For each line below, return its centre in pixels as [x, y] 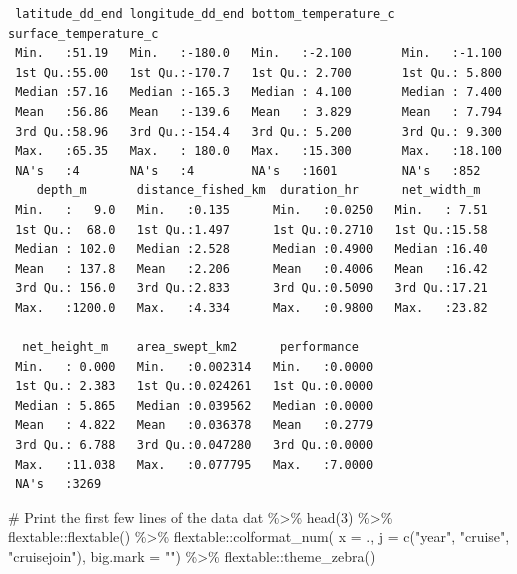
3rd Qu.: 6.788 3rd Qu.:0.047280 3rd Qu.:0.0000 [194, 445]
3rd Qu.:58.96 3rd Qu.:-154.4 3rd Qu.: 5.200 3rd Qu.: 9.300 [258, 131]
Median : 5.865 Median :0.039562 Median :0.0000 [194, 405]
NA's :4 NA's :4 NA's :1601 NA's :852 [248, 170]
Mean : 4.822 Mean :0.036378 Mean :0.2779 [194, 425]
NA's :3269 [58, 484]
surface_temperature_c [83, 33]
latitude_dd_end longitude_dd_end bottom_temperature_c [205, 14]
